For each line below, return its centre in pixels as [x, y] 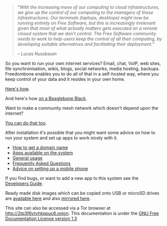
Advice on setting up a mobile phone [50, 169]
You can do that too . [26, 123]
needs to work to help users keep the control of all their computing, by [89, 39]
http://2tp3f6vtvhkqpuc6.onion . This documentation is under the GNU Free [82, 213]
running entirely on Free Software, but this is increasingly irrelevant [86, 23]
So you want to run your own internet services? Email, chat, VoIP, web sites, [83, 63]
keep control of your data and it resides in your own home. [65, 79]
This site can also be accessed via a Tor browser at [58, 208]
